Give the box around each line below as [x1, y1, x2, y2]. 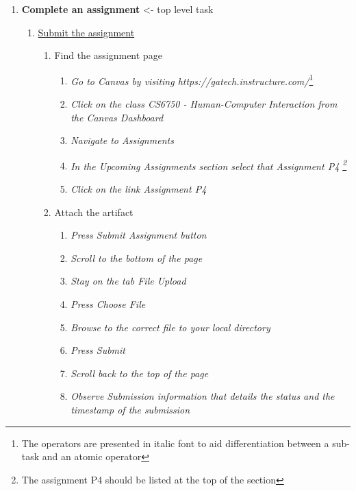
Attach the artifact [54, 204, 133, 219]
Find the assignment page [54, 48, 162, 62]
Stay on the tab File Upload [71, 274, 186, 288]
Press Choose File [71, 297, 146, 311]
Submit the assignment [38, 25, 135, 39]
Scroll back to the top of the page [71, 366, 209, 380]
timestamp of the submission [71, 403, 190, 416]
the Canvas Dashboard [71, 110, 164, 124]
